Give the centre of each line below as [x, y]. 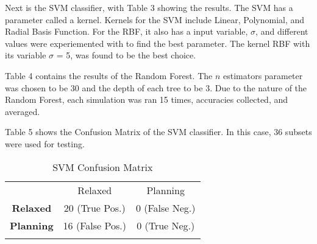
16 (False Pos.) [94, 225]
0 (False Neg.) [166, 207]
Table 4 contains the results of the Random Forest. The [109, 75]
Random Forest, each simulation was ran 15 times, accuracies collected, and [147, 99]
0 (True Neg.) [166, 225]
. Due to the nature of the [258, 87]
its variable [26, 55]
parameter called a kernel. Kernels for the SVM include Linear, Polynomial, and [155, 19]
